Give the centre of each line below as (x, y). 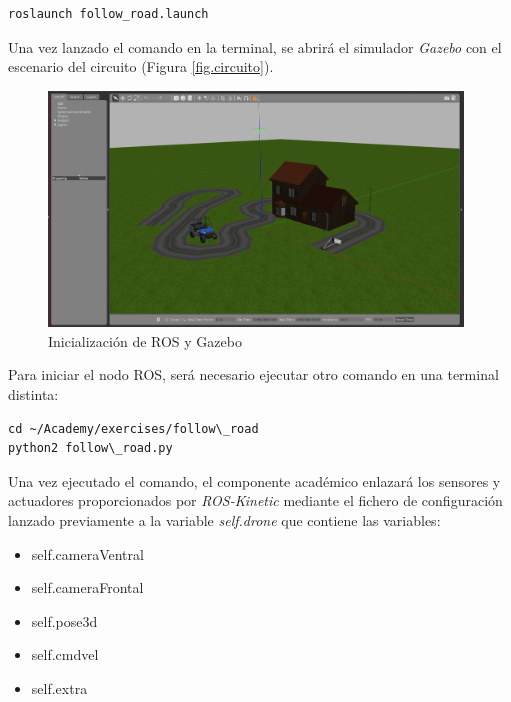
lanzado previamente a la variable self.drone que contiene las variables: (224, 519)
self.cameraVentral (87, 553)
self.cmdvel (65, 654)
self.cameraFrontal (87, 587)
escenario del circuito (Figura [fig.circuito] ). (141, 66)
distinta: (33, 393)
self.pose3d (64, 620)
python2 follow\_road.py (90, 448)
